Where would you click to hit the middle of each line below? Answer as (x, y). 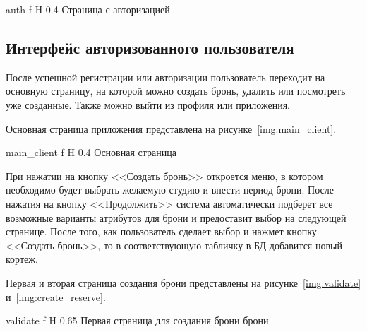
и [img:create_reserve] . (56, 296)
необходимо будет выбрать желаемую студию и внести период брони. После (170, 190)
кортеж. (22, 259)
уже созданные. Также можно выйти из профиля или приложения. (148, 104)
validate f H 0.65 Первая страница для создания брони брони (137, 320)
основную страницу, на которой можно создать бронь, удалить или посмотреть (176, 91)
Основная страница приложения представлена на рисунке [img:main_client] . (171, 128)
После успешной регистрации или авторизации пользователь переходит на (166, 77)
